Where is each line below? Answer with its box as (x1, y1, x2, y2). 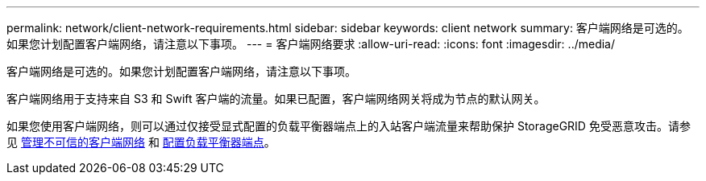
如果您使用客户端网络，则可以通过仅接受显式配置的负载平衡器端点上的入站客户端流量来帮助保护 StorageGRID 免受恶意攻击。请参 (6, 119, 691, 133)
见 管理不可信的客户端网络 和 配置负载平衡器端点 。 (6, 135, 276, 149)
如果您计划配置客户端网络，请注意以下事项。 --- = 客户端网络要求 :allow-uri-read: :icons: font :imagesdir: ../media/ (6, 37, 616, 51)
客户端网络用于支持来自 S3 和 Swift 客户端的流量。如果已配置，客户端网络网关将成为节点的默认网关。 (6, 92, 546, 105)
